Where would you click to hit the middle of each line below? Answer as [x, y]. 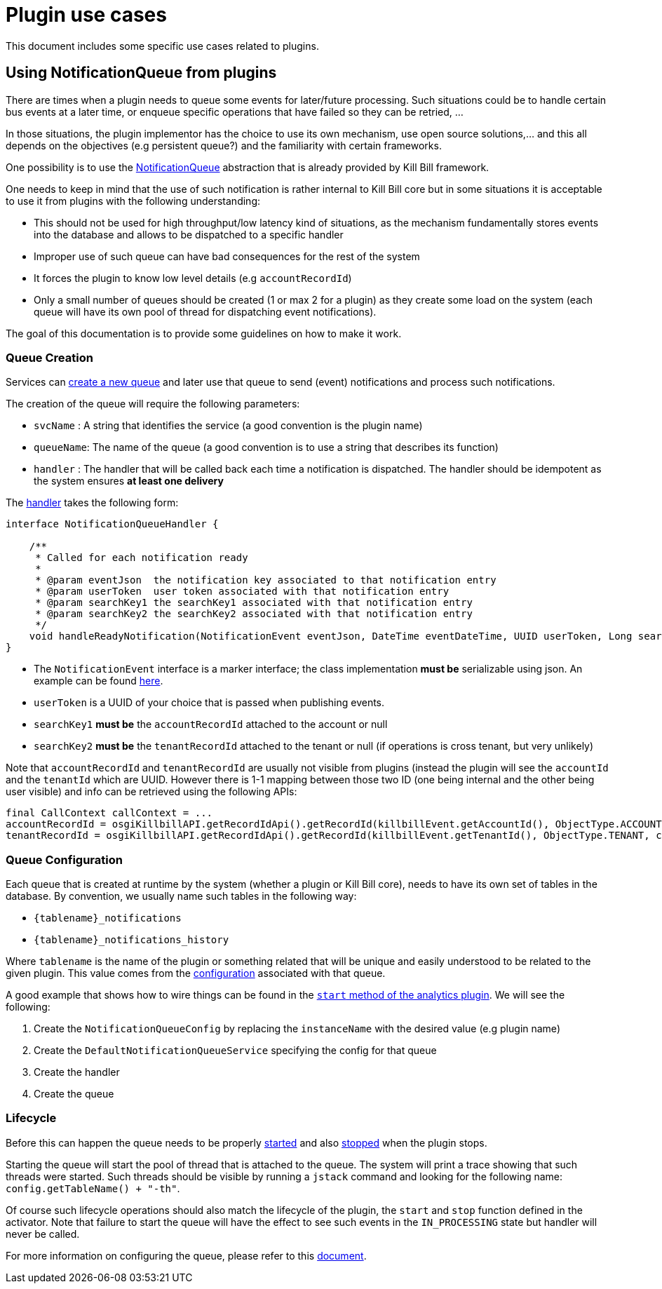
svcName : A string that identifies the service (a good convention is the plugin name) [228, 426]
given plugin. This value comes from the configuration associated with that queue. [196, 973]
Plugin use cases [86, 15]
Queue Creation [49, 357]
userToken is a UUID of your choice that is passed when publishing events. [209, 703]
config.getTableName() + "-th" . [93, 1188]
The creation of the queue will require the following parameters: [153, 404]
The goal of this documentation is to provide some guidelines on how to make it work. [204, 333]
